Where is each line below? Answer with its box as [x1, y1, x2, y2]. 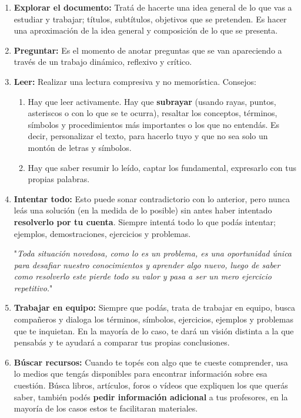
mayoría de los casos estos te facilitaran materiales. [14, 402, 198, 414]
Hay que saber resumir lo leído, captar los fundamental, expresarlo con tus [28, 161, 296, 173]
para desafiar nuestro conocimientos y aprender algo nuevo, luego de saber [14, 258, 280, 271]
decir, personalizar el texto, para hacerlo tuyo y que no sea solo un [28, 130, 268, 142]
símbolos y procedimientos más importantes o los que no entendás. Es [28, 118, 280, 130]
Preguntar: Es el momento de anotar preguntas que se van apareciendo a [14, 44, 282, 56]
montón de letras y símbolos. [28, 141, 132, 153]
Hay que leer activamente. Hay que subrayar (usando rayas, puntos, [28, 95, 276, 107]
